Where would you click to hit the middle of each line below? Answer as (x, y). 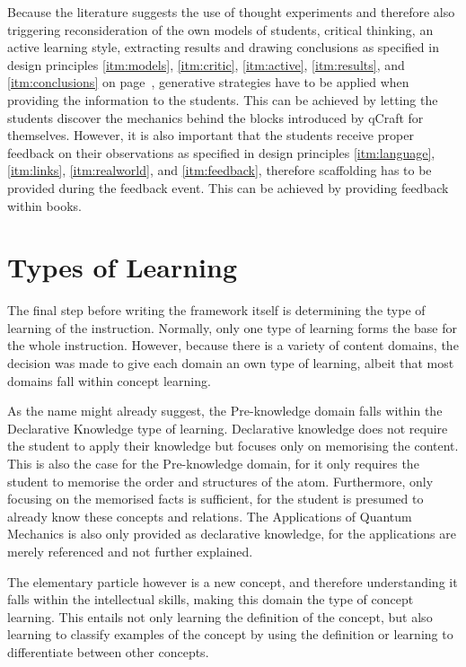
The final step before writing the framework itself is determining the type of (216, 310)
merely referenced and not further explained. (130, 551)
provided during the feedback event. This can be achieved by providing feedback (228, 187)
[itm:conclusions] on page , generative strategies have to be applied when (208, 82)
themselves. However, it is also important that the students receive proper (211, 135)
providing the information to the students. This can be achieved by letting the (223, 99)
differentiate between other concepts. (108, 651)
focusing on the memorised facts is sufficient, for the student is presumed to (215, 499)
